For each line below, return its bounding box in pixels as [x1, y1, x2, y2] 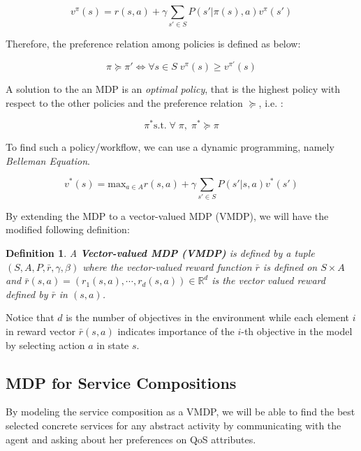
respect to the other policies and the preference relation [6, 95, 243, 110]
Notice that [6, 310, 54, 325]
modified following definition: [6, 222, 130, 237]
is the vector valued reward [212, 273, 325, 288]
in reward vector [6, 324, 76, 339]
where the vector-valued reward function [82, 259, 252, 274]
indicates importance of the [117, 324, 235, 339]
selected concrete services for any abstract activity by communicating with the [6, 418, 341, 432]
